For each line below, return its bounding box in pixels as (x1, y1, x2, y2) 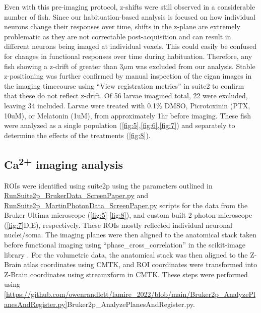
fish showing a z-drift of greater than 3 (4, 60, 123, 71)
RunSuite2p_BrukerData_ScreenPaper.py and (4, 190, 149, 201)
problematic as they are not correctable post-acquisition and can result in (4, 31, 231, 41)
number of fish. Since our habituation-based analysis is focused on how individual (4, 11, 255, 22)
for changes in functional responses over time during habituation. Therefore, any (4, 50, 252, 61)
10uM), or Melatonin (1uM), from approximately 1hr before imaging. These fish (4, 110, 251, 120)
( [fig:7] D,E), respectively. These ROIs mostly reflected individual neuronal (4, 219, 232, 230)
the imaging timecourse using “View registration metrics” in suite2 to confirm (4, 80, 244, 91)
